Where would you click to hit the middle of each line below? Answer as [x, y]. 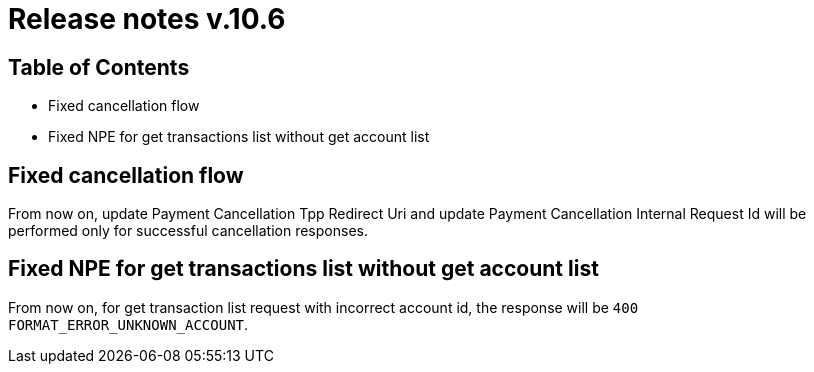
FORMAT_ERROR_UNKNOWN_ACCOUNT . [128, 324]
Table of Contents [99, 67]
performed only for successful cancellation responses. [188, 231]
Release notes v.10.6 [147, 19]
